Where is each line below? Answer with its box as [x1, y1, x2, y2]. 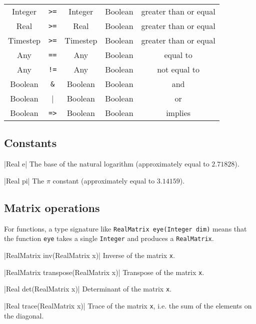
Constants [4, 135, 57, 150]
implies [166, 107, 191, 118]
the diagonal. [4, 310, 44, 320]
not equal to [157, 63, 200, 75]
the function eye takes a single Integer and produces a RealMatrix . [4, 233, 214, 243]
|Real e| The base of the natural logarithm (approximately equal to [4, 158, 209, 169]
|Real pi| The [4, 175, 44, 185]
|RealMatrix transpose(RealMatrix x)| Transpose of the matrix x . [4, 266, 204, 277]
